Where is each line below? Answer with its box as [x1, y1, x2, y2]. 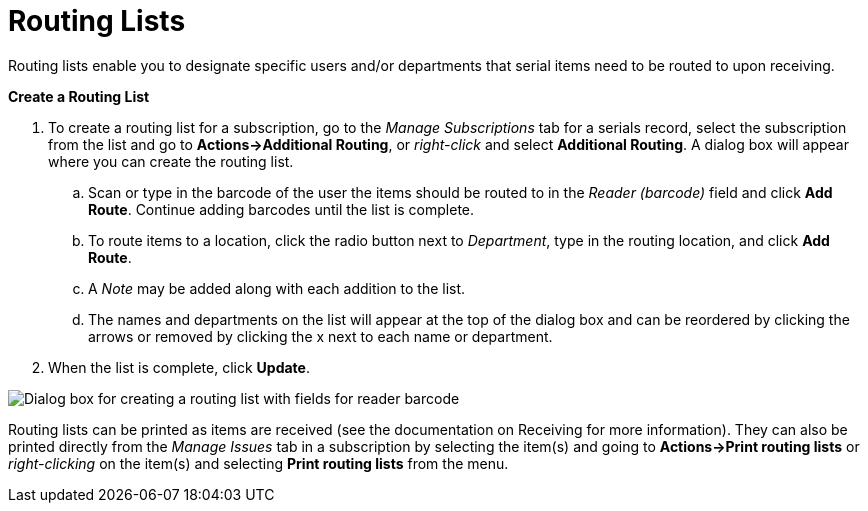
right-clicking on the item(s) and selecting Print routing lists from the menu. [8, 454, 509, 472]
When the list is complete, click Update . [48, 358, 310, 376]
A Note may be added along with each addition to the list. [88, 279, 466, 297]
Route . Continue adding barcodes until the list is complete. [88, 200, 475, 218]
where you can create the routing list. [48, 152, 294, 170]
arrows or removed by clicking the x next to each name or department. [88, 327, 553, 345]
